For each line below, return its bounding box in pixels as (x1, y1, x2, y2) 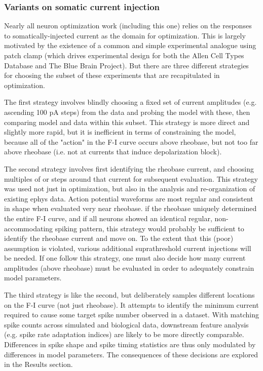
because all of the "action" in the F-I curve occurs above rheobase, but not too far (4, 136, 258, 147)
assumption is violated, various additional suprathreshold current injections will (4, 242, 251, 253)
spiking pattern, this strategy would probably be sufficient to (55, 223, 244, 233)
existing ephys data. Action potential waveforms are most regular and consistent (4, 193, 253, 203)
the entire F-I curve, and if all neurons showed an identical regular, (4, 213, 212, 223)
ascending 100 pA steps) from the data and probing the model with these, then (4, 106, 250, 117)
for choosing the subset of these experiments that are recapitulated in (4, 70, 220, 80)
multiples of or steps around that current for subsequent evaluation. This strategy (4, 173, 258, 184)
